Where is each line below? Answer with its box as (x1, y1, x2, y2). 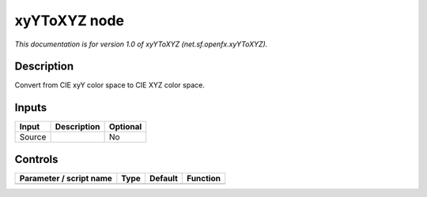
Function (187, 173, 221, 184)
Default (149, 173, 178, 184)
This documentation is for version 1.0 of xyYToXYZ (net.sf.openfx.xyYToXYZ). (14, 39, 268, 49)
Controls (14, 152, 59, 165)
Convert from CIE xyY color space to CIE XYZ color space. (14, 80, 205, 90)
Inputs (14, 101, 47, 114)
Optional (108, 121, 142, 132)
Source (19, 132, 47, 143)
